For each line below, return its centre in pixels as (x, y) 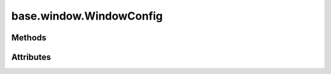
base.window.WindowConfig (87, 16)
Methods (29, 38)
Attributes (31, 57)
